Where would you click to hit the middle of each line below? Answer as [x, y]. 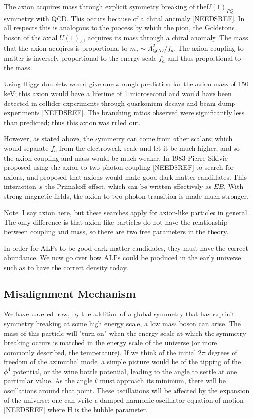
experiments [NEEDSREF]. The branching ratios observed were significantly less [124, 113]
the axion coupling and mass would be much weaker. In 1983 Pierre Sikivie [116, 157]
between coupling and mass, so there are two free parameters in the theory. [116, 231]
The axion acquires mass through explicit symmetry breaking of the [105, 6]
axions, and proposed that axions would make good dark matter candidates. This [125, 177]
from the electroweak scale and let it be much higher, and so [149, 148]
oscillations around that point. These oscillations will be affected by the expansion [127, 390]
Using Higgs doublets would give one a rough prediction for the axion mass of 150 [126, 84]
